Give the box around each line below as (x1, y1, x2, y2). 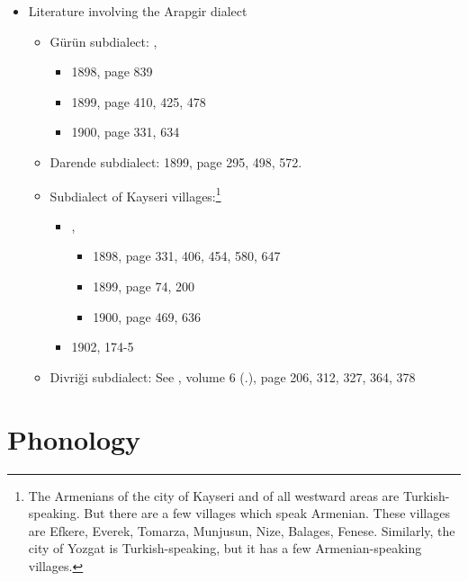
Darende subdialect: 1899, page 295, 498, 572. (49, 152, 302, 171)
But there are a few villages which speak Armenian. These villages (84, 504, 450, 523)
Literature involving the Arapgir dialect (28, 2, 247, 20)
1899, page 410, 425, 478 (71, 92, 206, 111)
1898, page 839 (71, 62, 153, 81)
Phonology (7, 420, 141, 457)
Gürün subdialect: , (49, 31, 157, 50)
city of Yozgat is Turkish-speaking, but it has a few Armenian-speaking (28, 539, 422, 558)
